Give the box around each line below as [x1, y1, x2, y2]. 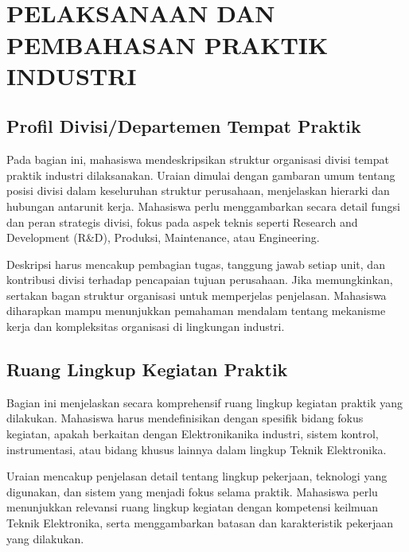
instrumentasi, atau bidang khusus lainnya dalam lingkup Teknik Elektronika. [6, 441, 387, 457]
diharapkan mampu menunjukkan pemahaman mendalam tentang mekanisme [6, 302, 386, 319]
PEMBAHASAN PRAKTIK [6, 28, 329, 60]
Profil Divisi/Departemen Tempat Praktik [6, 114, 361, 138]
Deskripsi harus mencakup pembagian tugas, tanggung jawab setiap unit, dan [6, 255, 385, 272]
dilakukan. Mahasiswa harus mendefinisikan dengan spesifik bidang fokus [6, 410, 364, 426]
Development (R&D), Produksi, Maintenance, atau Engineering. [6, 229, 320, 246]
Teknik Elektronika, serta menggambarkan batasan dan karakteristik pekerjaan [6, 515, 394, 531]
